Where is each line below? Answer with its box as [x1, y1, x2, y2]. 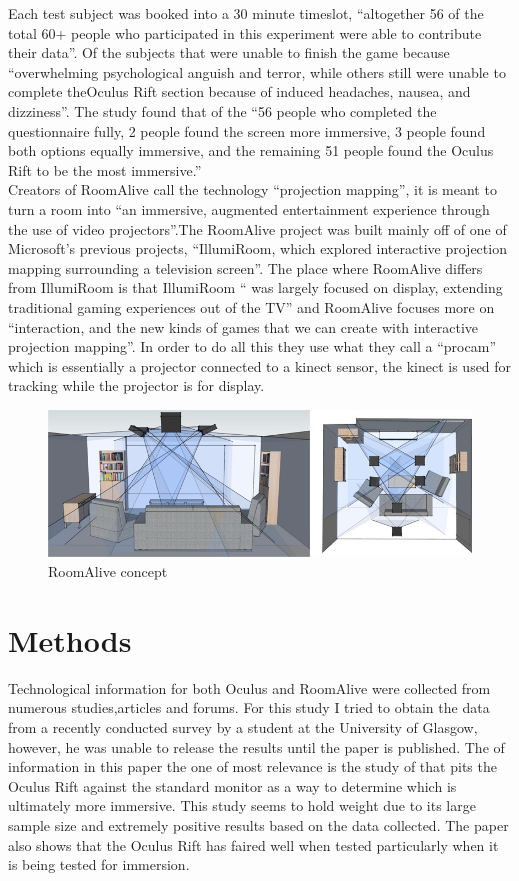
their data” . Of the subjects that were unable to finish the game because [8, 42, 450, 63]
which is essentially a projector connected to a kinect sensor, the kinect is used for [8, 355, 512, 376]
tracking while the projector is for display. [8, 375, 265, 396]
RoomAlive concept [48, 561, 168, 582]
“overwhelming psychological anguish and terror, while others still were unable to [8, 61, 506, 82]
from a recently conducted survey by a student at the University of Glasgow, [8, 716, 478, 737]
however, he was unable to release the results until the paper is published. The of [8, 736, 505, 757]
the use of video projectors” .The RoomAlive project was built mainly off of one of [8, 218, 507, 239]
